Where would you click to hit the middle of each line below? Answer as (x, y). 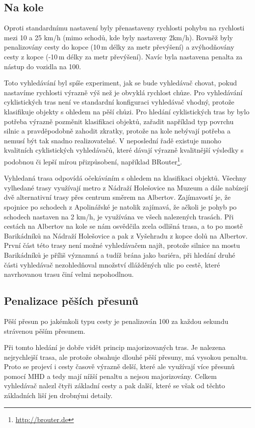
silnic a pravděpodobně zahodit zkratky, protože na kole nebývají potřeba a (117, 131)
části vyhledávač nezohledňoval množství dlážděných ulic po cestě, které (112, 264)
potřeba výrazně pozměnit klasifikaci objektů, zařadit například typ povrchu (119, 121)
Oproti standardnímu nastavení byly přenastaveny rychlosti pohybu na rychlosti (124, 28)
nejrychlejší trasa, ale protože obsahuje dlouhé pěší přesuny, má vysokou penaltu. (126, 357)
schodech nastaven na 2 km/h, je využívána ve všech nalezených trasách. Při (119, 216)
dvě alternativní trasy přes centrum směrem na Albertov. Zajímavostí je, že (117, 197)
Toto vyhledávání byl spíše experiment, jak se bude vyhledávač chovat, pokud (121, 83)
